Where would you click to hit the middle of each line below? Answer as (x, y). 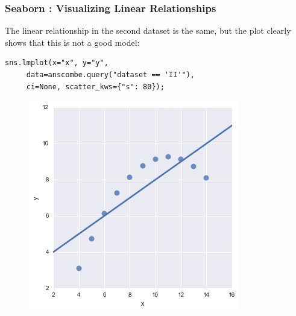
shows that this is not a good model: (72, 42)
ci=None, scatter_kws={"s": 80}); (95, 87)
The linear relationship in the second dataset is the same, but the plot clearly (148, 30)
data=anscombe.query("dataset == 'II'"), (110, 75)
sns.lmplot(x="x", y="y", (57, 63)
